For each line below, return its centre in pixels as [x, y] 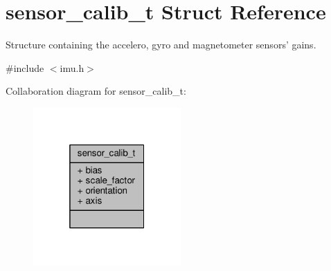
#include [25, 67]
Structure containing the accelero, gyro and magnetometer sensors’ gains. [161, 45]
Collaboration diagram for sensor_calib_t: [96, 91]
